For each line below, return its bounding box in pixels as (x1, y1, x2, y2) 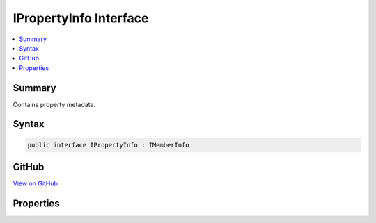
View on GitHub (13, 179, 58, 188)
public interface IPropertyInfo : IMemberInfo (27, 141, 189, 149)
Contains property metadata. (13, 100, 96, 108)
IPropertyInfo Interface (13, 10, 149, 26)
